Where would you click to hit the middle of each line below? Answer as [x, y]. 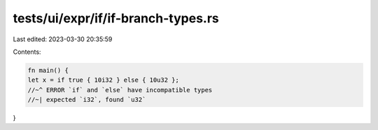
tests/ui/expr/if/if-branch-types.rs [116, 18]
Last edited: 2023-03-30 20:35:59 [63, 39]
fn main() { [48, 70]
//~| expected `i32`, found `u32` [87, 100]
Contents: [27, 52]
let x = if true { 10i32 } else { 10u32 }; [104, 80]
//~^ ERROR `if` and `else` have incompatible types [120, 90]
